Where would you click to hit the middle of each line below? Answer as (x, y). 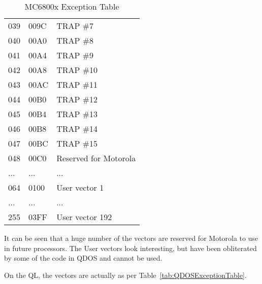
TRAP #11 (77, 84)
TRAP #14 (77, 129)
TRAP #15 (77, 143)
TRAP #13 (77, 114)
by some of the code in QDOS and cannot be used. (83, 258)
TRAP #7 (75, 26)
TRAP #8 (75, 40)
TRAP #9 (75, 55)
